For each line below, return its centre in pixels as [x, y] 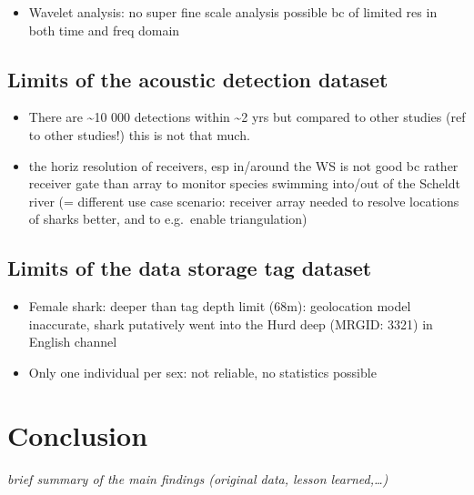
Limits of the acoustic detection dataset [198, 79]
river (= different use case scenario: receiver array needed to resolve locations [244, 201]
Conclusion [78, 434]
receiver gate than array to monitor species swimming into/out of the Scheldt [244, 183]
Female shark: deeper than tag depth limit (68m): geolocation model [220, 306]
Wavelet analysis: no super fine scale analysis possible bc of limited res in [233, 12]
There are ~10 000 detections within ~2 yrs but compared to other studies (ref [247, 117]
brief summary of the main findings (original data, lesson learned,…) [198, 478]
